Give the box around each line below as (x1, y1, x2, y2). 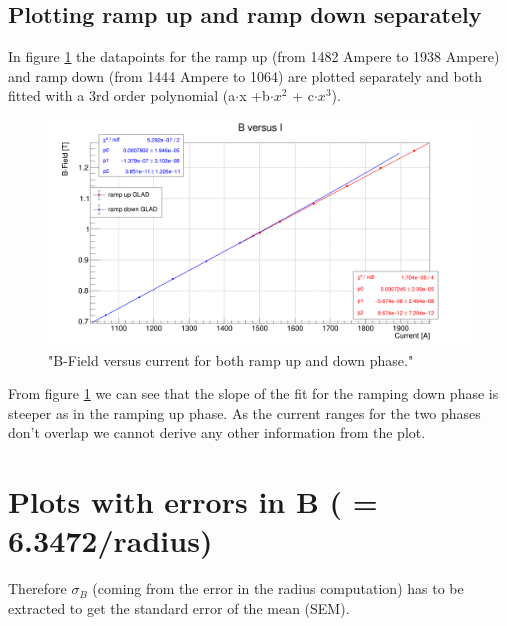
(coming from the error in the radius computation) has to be (92, 578, 464, 599)
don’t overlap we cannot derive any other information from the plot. (8, 422, 426, 443)
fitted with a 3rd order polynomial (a (8, 85, 236, 106)
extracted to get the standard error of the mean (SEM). (8, 597, 350, 618)
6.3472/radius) (8, 520, 213, 561)
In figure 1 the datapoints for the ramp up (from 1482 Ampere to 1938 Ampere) (8, 46, 500, 67)
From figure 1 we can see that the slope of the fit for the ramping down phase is (8, 383, 499, 404)
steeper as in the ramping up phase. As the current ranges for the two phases (8, 402, 481, 423)
